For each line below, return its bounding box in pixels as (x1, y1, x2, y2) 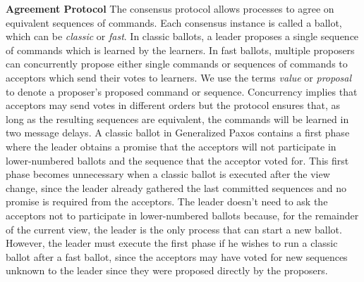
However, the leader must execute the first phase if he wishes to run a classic (6, 236, 338, 250)
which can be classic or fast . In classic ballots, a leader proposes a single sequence (6, 29, 359, 44)
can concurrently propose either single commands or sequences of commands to (6, 56, 348, 71)
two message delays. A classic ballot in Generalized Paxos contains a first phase (6, 125, 350, 140)
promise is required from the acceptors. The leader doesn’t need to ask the (6, 194, 328, 209)
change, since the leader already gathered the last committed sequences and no (6, 180, 346, 195)
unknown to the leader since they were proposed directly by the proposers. (6, 263, 328, 278)
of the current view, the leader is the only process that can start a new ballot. (6, 222, 342, 236)
